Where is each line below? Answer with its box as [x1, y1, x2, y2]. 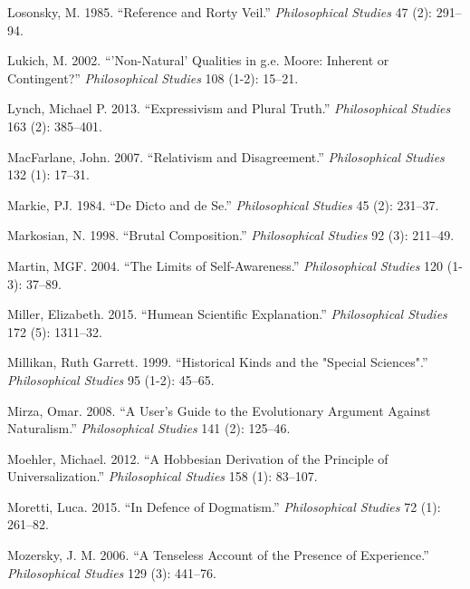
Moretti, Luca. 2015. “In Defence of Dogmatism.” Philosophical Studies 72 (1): [7, 497, 441, 516]
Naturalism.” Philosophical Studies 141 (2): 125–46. [7, 419, 291, 438]
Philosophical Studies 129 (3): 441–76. [7, 563, 216, 582]
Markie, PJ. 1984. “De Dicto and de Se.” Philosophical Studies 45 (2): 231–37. [7, 195, 439, 214]
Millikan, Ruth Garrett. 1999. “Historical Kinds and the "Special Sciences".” [7, 352, 428, 372]
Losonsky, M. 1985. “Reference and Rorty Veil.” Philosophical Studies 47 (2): [7, 3, 432, 21]
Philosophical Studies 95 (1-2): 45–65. [7, 370, 215, 389]
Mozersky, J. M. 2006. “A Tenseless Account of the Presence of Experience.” [7, 546, 429, 565]
